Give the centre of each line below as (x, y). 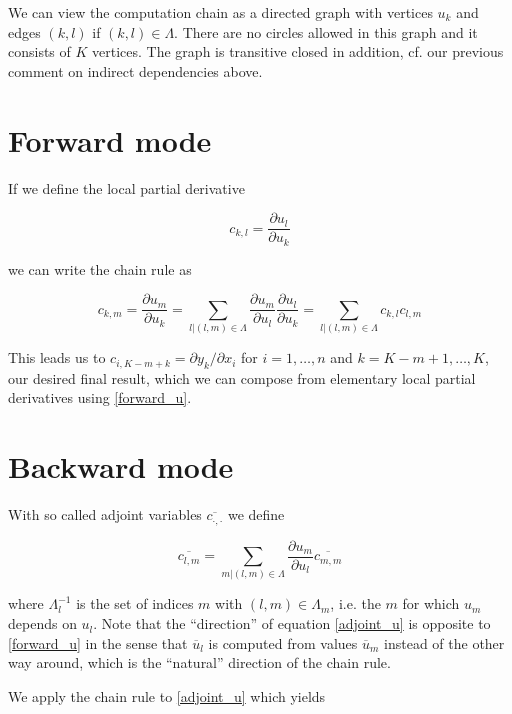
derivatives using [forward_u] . (100, 397)
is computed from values (283, 642)
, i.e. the (355, 603)
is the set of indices (135, 603)
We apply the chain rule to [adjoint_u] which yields (167, 695)
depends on (42, 623)
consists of (39, 51)
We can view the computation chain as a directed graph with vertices (220, 12)
